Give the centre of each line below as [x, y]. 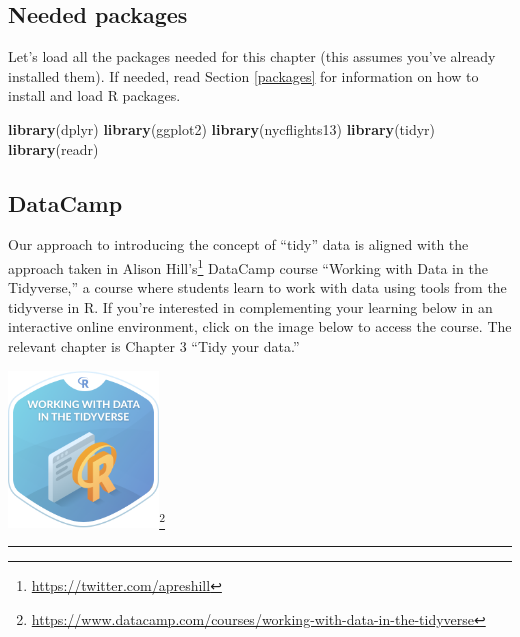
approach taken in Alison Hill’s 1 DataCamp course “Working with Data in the [248, 266]
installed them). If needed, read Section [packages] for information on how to [243, 75]
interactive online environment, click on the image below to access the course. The [260, 326]
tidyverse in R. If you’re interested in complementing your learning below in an [250, 306]
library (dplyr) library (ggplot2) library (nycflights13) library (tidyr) [222, 128]
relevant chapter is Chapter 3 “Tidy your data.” [154, 346]
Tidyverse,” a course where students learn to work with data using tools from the [257, 287]
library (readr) [53, 148]
